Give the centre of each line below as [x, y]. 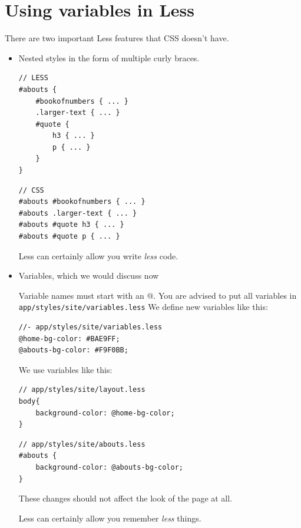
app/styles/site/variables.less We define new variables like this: [143, 307]
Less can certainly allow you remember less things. [110, 518]
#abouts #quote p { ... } [69, 237]
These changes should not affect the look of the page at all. [125, 498]
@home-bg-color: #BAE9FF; [69, 339]
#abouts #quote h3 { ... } [71, 225]
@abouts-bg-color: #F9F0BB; [73, 350]
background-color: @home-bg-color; [105, 413]
